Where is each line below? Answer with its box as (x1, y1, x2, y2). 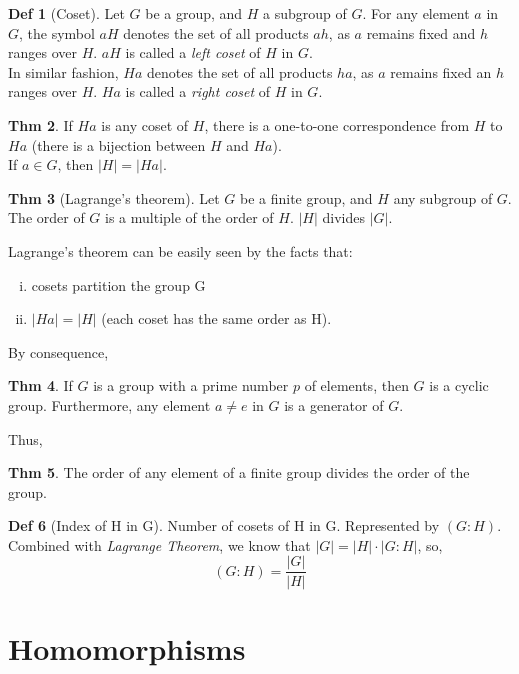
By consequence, (8, 341, 109, 362)
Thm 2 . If (8, 114, 73, 135)
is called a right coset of (125, 81, 271, 102)
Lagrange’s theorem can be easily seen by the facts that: (8, 240, 353, 261)
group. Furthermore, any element (8, 394, 211, 415)
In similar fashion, (8, 61, 119, 82)
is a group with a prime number (93, 375, 289, 396)
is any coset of (101, 114, 189, 135)
